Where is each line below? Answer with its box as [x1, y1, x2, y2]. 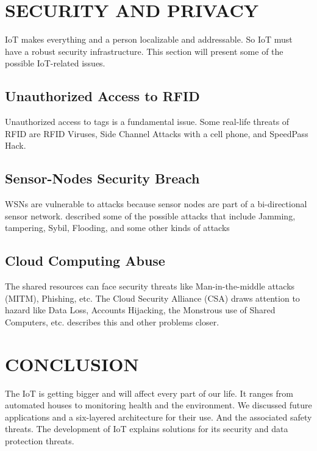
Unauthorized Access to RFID [5, 87, 200, 105]
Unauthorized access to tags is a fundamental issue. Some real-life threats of [5, 115, 290, 128]
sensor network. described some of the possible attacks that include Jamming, [5, 209, 296, 222]
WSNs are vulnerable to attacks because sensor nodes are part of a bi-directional [5, 197, 307, 210]
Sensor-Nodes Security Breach [5, 169, 200, 188]
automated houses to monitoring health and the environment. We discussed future [5, 399, 312, 411]
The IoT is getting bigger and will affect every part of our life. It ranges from [5, 386, 293, 399]
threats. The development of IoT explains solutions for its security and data [5, 422, 288, 435]
